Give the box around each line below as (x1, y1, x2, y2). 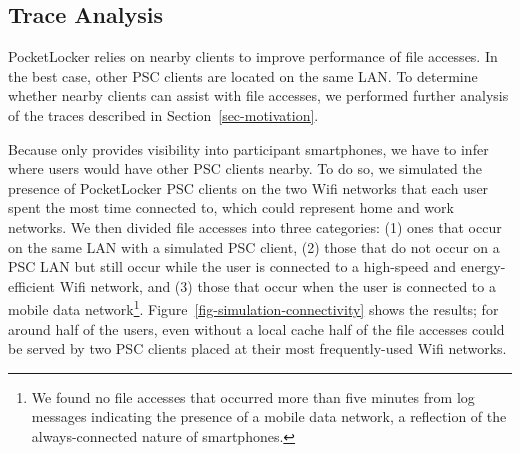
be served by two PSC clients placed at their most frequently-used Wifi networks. (8, 338, 507, 359)
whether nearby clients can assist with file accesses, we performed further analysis (8, 85, 509, 106)
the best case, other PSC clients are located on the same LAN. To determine (8, 65, 478, 86)
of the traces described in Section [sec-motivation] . (8, 104, 319, 125)
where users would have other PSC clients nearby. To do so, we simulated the (8, 158, 482, 179)
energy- (460, 256, 506, 277)
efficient (8, 275, 56, 296)
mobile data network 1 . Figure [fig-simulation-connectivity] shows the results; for (8, 296, 499, 319)
